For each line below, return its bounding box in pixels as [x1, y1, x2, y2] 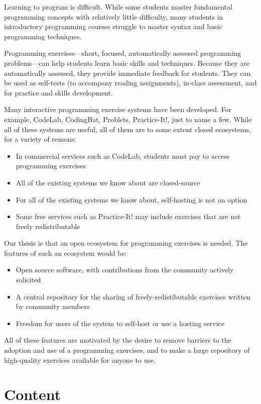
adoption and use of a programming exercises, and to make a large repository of [4, 345, 250, 355]
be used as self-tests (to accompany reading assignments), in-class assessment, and [4, 77, 257, 88]
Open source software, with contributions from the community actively [16, 264, 234, 275]
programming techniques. [4, 31, 82, 41]
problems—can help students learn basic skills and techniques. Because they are [4, 57, 250, 68]
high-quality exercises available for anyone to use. [4, 354, 156, 365]
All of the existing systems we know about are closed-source [16, 177, 200, 187]
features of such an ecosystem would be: [4, 247, 127, 258]
